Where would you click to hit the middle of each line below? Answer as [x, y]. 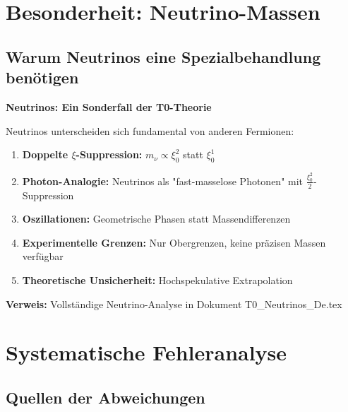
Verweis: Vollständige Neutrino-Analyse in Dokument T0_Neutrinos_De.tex [174, 304]
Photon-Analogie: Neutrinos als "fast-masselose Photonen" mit [163, 181]
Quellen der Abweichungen [106, 397]
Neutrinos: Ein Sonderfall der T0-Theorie [109, 106]
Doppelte [45, 154]
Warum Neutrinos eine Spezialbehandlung [163, 56]
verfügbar [43, 256]
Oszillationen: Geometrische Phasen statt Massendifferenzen [156, 219]
